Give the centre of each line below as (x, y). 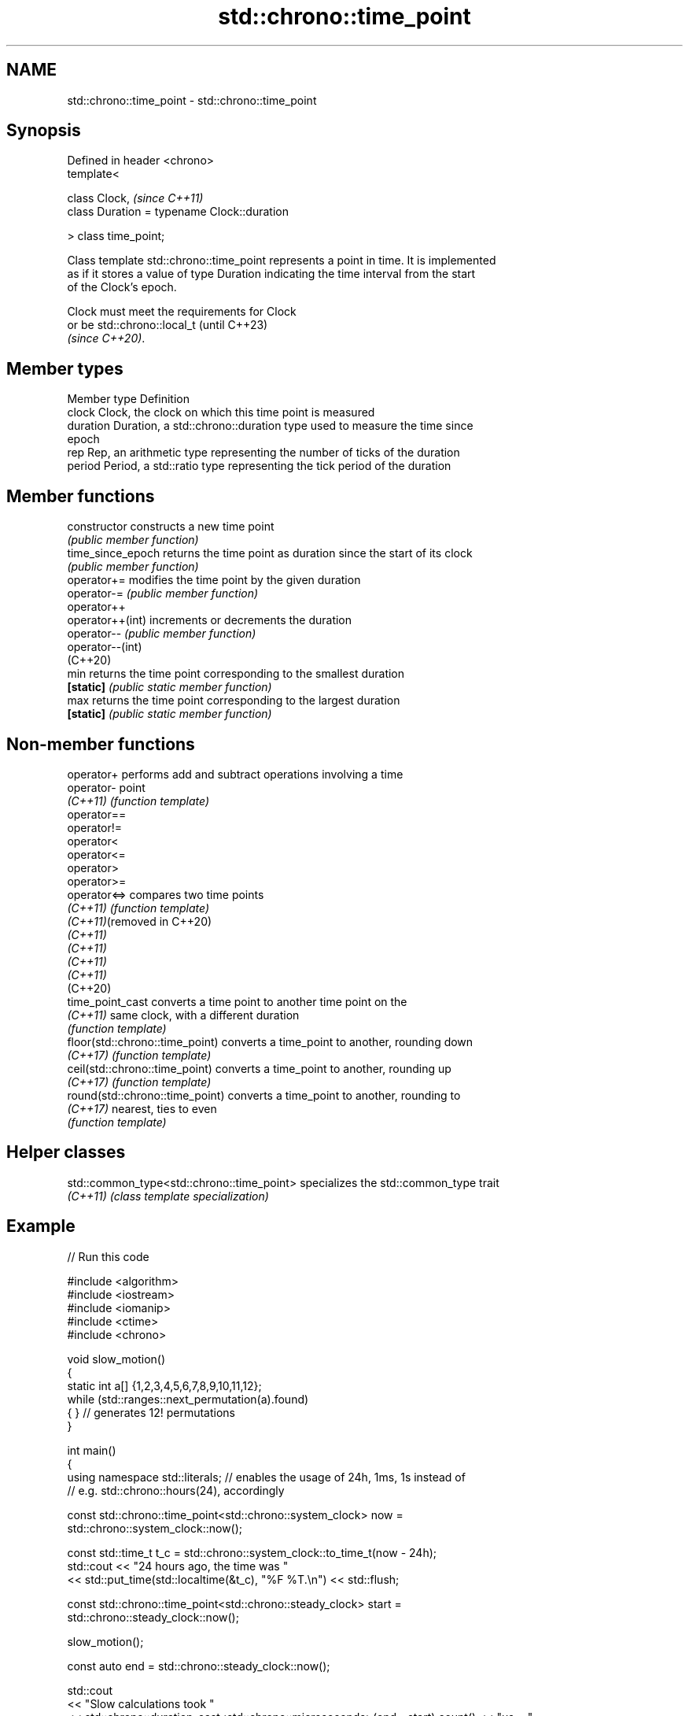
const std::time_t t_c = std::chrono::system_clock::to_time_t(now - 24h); (252, 1552)
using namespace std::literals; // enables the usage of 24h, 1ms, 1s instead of (266, 1477)
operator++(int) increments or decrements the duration (210, 620)
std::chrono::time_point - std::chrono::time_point (192, 100)
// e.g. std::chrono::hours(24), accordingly (176, 1490)
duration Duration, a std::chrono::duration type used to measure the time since (270, 426)
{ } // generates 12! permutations (151, 1412)
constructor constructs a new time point (171, 527)
